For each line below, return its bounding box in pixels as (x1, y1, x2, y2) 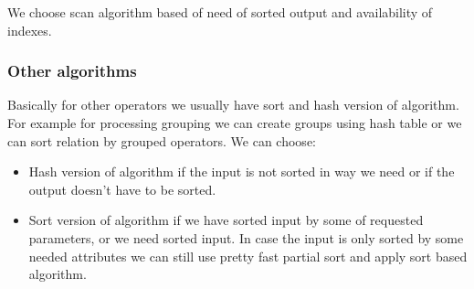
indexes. (7, 20, 52, 39)
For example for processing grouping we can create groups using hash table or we (7, 113, 462, 132)
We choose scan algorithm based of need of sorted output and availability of (7, 3, 433, 21)
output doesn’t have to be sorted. (28, 179, 216, 198)
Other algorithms (7, 59, 137, 82)
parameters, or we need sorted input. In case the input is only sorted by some (28, 228, 464, 247)
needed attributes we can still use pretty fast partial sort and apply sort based (28, 246, 468, 265)
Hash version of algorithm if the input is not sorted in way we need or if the (28, 162, 455, 181)
